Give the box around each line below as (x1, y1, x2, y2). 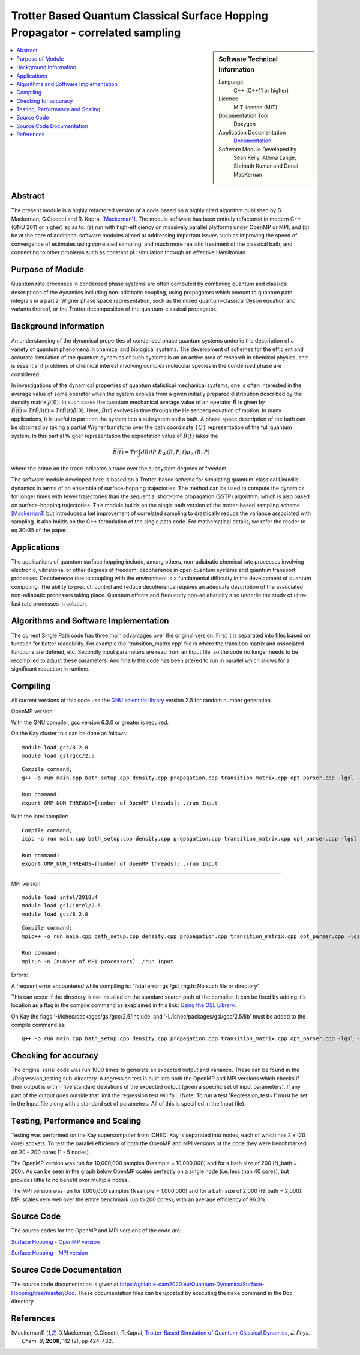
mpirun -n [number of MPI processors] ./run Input (22, 958, 174, 964)
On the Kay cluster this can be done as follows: (11, 730, 128, 737)
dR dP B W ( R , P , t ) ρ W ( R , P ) (140, 448, 210, 457)
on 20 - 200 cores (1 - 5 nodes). (11, 1148, 91, 1156)
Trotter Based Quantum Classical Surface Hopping (11, 9, 268, 22)
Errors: (11, 971, 28, 979)
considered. (11, 370, 41, 378)
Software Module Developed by (218, 145, 297, 153)
